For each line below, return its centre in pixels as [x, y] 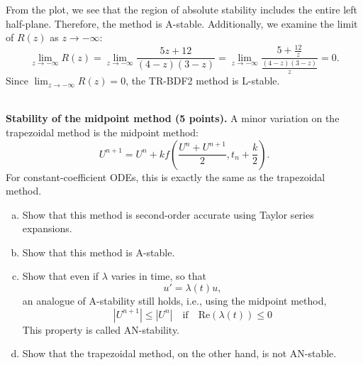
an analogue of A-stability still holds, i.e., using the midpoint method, [174, 301]
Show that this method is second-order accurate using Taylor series [168, 214]
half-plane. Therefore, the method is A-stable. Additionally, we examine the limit [182, 23]
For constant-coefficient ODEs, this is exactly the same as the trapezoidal [166, 176]
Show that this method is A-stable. [99, 252]
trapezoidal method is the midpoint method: [102, 132]
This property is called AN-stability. [101, 329]
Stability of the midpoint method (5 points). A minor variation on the [173, 118]
